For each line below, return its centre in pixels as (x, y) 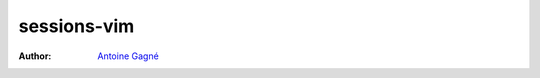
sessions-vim (76, 26)
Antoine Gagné (128, 56)
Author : (35, 56)
